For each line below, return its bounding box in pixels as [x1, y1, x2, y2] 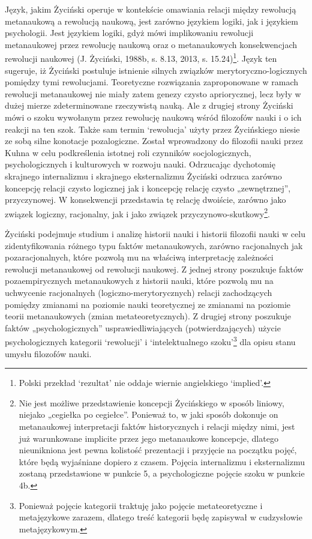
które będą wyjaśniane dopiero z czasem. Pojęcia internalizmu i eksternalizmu [19, 455, 305, 468]
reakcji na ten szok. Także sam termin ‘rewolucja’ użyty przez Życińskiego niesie [5, 122, 300, 135]
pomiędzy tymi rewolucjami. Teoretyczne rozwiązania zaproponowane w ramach [5, 76, 298, 88]
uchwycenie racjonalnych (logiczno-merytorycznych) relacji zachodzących [5, 286, 272, 298]
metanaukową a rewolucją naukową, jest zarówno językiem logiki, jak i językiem [5, 14, 298, 27]
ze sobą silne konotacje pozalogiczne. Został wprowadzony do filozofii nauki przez [5, 134, 303, 147]
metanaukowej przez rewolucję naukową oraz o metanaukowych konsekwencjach [5, 38, 298, 50]
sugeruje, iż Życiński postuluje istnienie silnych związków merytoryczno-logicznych [5, 64, 307, 76]
